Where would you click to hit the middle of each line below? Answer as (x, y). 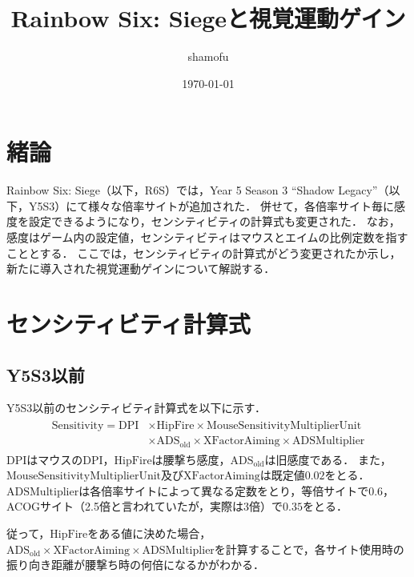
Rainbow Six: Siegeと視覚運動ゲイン (208, 18)
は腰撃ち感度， (191, 459)
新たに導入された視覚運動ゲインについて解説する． (141, 268)
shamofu (208, 56)
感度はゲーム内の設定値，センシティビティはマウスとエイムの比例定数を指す (207, 237)
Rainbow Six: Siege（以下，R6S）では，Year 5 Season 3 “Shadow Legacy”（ (198, 190)
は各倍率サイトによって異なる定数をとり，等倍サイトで (224, 490)
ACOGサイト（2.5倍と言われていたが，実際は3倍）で (145, 506)
